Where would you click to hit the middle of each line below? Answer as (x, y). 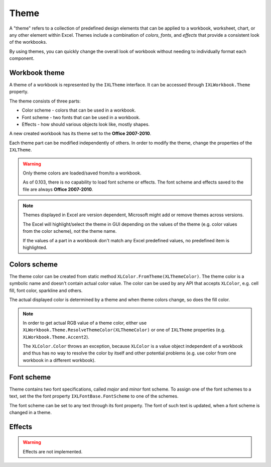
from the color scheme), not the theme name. (70, 231)
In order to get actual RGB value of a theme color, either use (85, 323)
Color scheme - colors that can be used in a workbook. (79, 110)
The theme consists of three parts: (45, 101)
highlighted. (35, 248)
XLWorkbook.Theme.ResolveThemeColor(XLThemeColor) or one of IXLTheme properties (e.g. (124, 330)
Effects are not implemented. (53, 451)
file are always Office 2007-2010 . (58, 189)
